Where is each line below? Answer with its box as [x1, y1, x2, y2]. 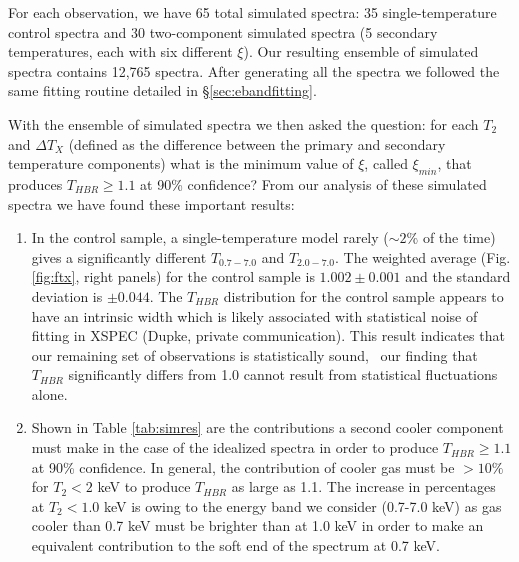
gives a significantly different [31, 246, 207, 267]
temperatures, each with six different [8, 41, 233, 62]
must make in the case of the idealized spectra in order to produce [31, 437, 439, 458]
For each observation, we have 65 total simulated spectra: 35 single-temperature [8, 2, 497, 22]
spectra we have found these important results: [8, 193, 295, 214]
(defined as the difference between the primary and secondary [68, 133, 446, 154]
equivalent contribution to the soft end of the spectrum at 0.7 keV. [31, 535, 440, 556]
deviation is [31, 285, 103, 306]
